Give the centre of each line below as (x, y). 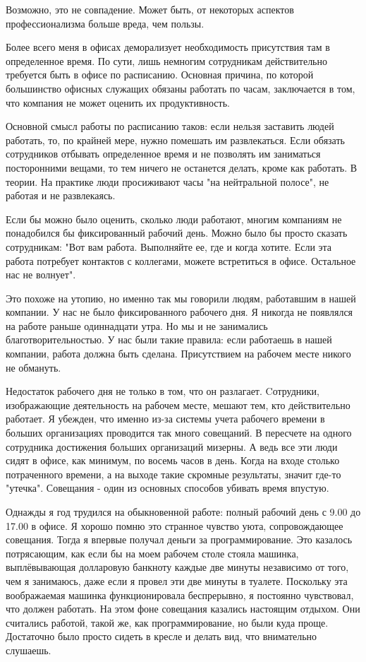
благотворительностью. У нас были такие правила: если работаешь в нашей (169, 339)
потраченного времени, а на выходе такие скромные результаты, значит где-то (173, 474)
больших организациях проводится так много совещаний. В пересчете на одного (179, 433)
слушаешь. (29, 650)
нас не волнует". (41, 274)
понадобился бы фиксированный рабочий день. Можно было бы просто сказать (177, 233)
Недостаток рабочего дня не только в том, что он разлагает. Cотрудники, (163, 391)
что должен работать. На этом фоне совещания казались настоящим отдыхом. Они (183, 609)
